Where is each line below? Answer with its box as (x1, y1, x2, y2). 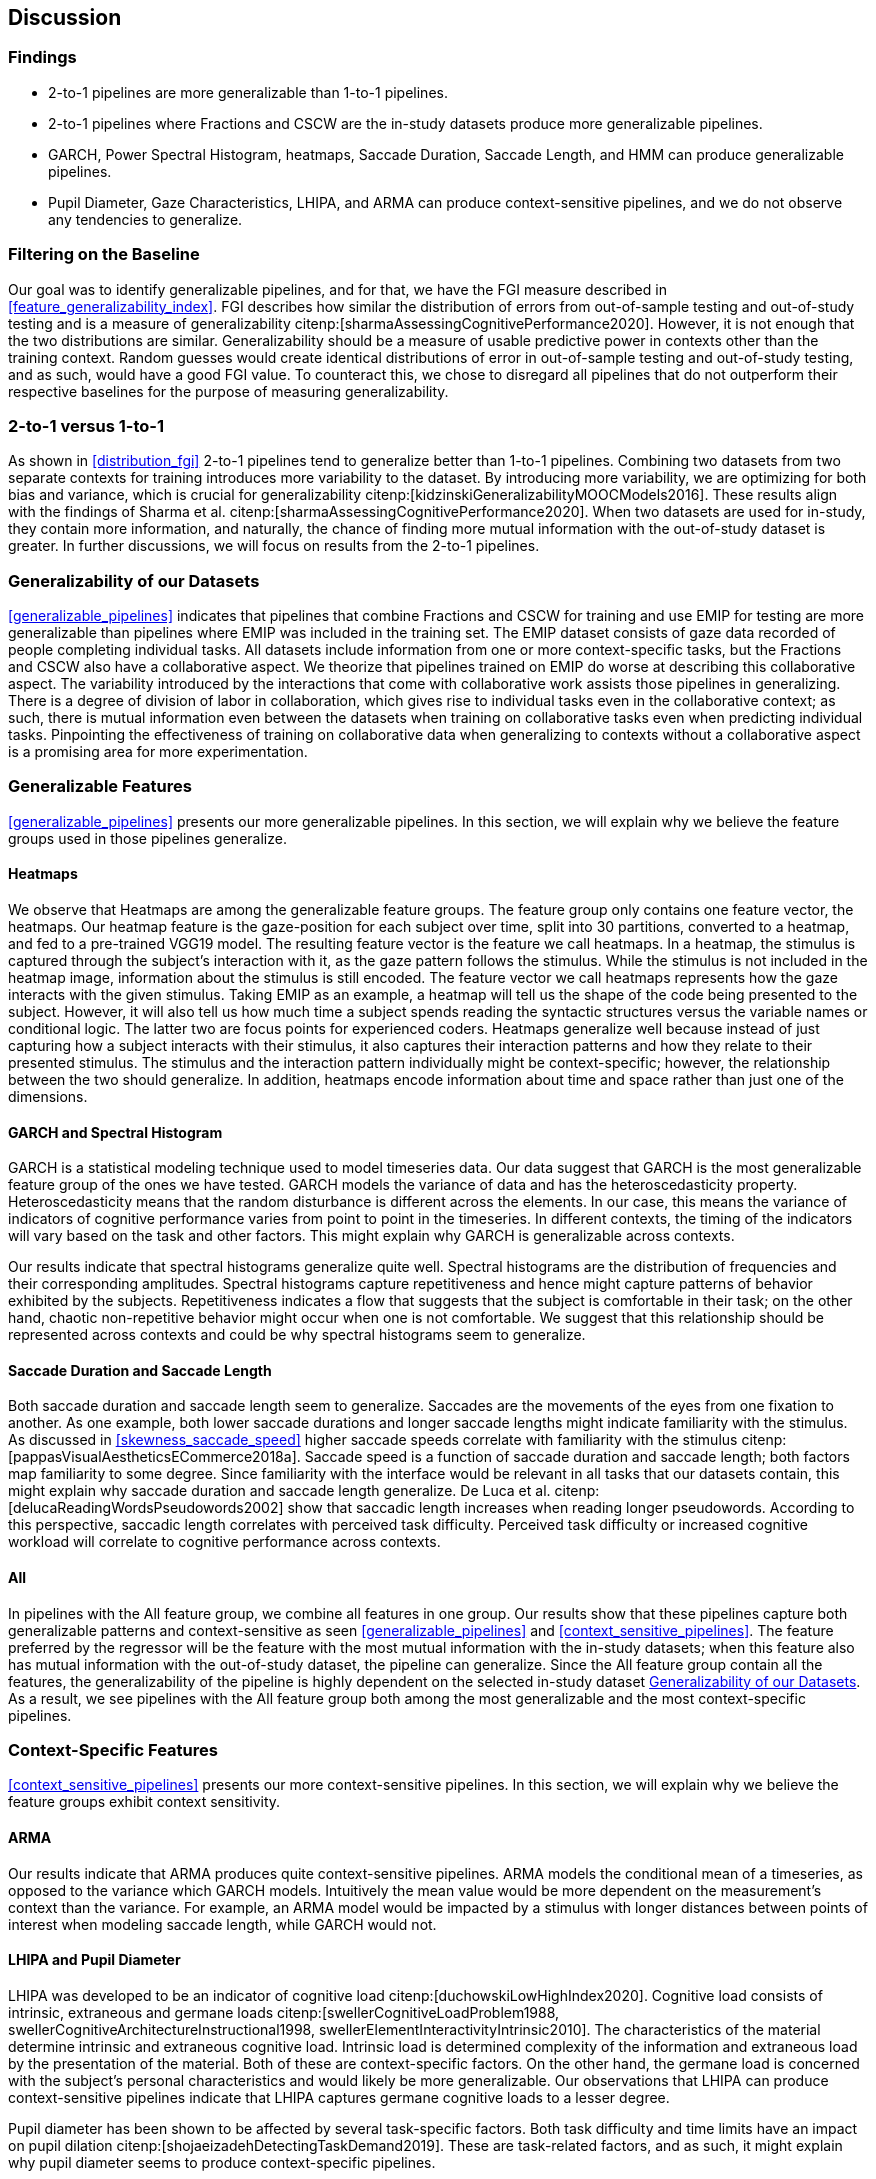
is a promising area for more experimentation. (8, 743, 308, 761)
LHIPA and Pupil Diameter (8, 1951, 181, 1969)
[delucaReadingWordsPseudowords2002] (8, 1499, 284, 1517)
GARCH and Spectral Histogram (8, 1123, 223, 1141)
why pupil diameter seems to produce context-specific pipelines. (8, 2153, 436, 2171)
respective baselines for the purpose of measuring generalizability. (8, 382, 449, 400)
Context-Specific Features (8, 1740, 218, 1761)
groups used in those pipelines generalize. (8, 829, 287, 847)
